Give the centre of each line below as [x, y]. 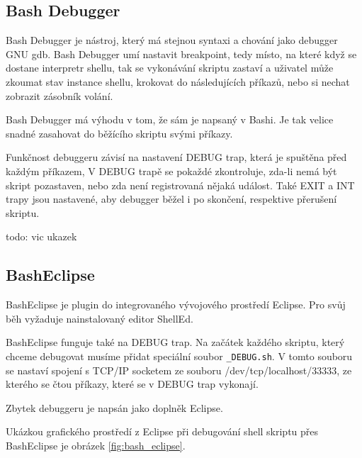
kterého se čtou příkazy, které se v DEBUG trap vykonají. [132, 384]
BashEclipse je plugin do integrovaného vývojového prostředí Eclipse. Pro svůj [176, 305]
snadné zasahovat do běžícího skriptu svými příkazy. [119, 133]
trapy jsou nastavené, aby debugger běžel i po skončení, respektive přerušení [171, 199]
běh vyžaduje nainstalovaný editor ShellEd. [100, 318]
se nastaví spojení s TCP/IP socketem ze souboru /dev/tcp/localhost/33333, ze [179, 370]
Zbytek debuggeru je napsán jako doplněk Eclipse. [114, 407]
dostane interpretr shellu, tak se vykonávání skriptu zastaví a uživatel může [170, 68]
